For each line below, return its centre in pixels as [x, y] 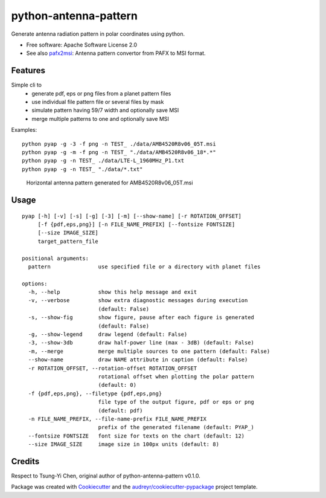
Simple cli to [27, 85]
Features [28, 70]
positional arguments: [56, 258]
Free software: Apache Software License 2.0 [82, 45]
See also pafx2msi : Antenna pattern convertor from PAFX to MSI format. [116, 53]
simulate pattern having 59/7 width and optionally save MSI [105, 110]
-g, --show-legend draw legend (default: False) [108, 335]
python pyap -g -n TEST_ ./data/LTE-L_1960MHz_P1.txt [103, 161]
